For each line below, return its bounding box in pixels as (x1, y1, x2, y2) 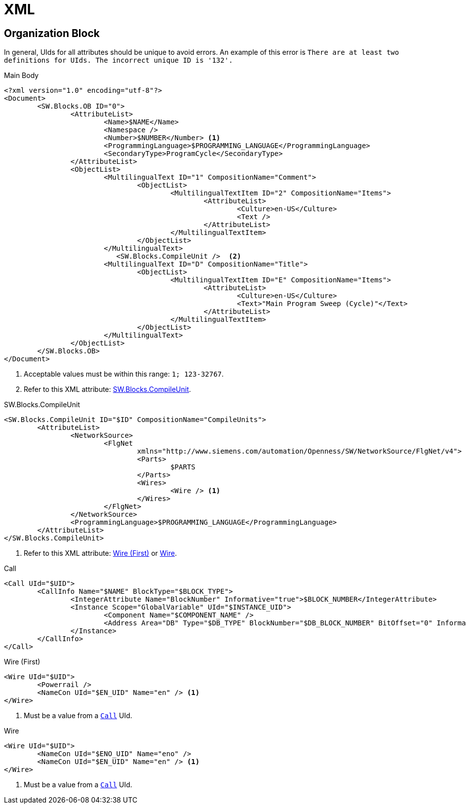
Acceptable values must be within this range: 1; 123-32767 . (24, 370, 224, 379)
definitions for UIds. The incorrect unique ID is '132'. (4, 56, 233, 65)
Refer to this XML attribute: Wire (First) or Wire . (24, 549, 177, 558)
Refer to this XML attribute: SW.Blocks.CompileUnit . (24, 385, 191, 394)
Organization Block (4, 27, 100, 39)
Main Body (4, 71, 39, 80)
